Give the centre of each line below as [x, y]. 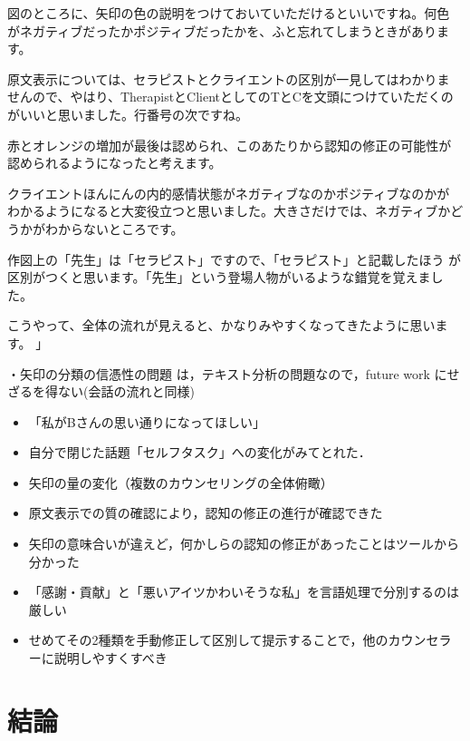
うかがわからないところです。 [96, 228]
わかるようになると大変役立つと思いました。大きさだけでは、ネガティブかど [235, 211]
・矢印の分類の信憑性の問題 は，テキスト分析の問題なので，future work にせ [234, 373]
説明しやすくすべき [110, 658]
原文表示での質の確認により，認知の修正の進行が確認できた [206, 513]
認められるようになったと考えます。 [115, 163]
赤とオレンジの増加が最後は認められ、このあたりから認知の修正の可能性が [230, 145]
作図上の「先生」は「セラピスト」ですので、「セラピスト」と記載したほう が [235, 259]
